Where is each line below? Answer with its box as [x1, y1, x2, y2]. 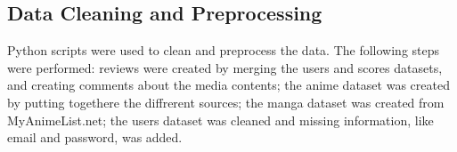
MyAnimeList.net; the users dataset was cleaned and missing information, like [7, 110, 434, 129]
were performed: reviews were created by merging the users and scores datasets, [7, 58, 443, 76]
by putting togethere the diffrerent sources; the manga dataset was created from [7, 92, 445, 111]
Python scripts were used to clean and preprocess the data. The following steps [7, 41, 440, 60]
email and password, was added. [7, 128, 183, 147]
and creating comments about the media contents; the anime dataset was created [7, 76, 450, 94]
